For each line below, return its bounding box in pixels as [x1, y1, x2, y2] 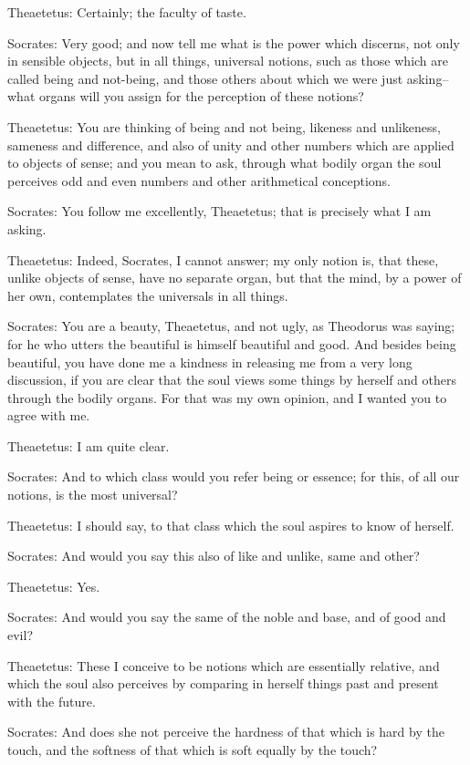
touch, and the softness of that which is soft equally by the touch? [7, 740, 378, 759]
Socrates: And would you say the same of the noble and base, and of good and [7, 607, 446, 626]
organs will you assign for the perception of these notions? [38, 87, 364, 106]
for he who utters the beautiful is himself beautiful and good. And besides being [7, 334, 456, 353]
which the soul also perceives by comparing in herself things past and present [7, 674, 439, 693]
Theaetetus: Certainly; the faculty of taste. [7, 3, 246, 21]
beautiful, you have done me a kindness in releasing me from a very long [7, 352, 413, 371]
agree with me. [7, 406, 90, 425]
